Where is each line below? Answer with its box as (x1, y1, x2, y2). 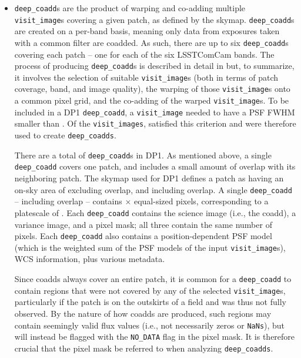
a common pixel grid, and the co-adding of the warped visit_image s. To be (14, 94, 289, 107)
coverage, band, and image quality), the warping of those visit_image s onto (14, 82, 290, 95)
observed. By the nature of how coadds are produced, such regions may (14, 307, 272, 319)
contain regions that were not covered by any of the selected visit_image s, (14, 284, 286, 296)
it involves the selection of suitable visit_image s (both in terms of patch (14, 71, 279, 83)
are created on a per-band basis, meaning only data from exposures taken (14, 25, 280, 37)
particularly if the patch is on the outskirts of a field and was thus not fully (14, 296, 286, 308)
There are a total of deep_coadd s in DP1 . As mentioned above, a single (14, 148, 272, 161)
